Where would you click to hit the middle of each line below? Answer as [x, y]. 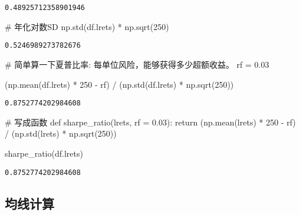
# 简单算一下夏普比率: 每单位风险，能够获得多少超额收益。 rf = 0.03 [137, 64]
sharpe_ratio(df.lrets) [44, 153]
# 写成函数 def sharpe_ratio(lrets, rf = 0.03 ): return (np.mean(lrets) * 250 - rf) [150, 122]
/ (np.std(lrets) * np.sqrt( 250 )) [61, 133]
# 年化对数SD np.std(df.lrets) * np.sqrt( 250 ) [87, 26]
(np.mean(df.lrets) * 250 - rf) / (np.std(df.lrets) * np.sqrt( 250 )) [119, 84]
